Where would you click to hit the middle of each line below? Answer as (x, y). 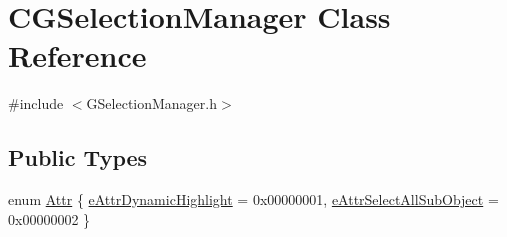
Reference (77, 55)
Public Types (78, 157)
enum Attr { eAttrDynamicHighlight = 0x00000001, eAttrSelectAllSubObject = (253, 199)
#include (36, 103)
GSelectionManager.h (151, 103)
